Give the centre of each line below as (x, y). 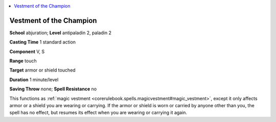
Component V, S (27, 52)
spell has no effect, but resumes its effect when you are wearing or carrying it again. (98, 113)
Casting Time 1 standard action (43, 42)
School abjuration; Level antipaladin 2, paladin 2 (61, 33)
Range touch (23, 61)
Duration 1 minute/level (34, 80)
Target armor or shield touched (43, 70)
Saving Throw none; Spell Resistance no (53, 89)
